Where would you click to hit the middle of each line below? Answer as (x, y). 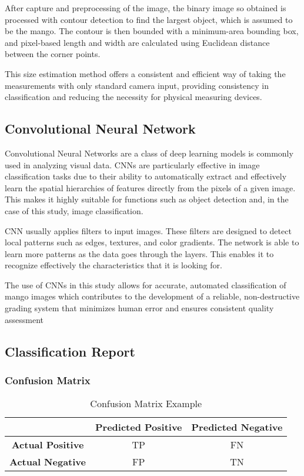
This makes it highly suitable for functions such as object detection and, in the (147, 199)
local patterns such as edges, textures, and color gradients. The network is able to (152, 242)
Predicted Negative (237, 427)
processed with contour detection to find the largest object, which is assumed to (149, 19)
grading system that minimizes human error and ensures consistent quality (139, 308)
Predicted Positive (138, 427)
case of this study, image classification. (74, 210)
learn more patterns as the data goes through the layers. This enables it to (139, 253)
